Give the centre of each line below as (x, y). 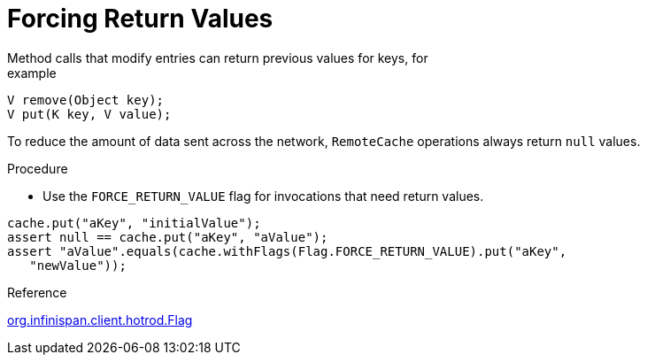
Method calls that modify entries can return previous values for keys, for (218, 58)
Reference (37, 292)
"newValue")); (78, 265)
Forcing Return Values (140, 19)
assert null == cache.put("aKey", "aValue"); (168, 237)
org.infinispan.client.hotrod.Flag (100, 320)
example (32, 73)
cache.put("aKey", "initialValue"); (134, 223)
